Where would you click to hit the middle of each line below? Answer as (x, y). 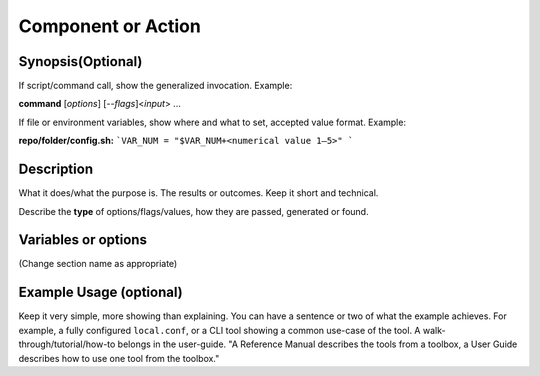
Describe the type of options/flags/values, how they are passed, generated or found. (193, 211)
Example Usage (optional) (101, 292)
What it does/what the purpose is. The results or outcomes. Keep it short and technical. (198, 193)
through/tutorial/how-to (67, 344)
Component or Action (110, 26)
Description (56, 169)
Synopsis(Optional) (80, 61)
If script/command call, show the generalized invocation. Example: (155, 86)
